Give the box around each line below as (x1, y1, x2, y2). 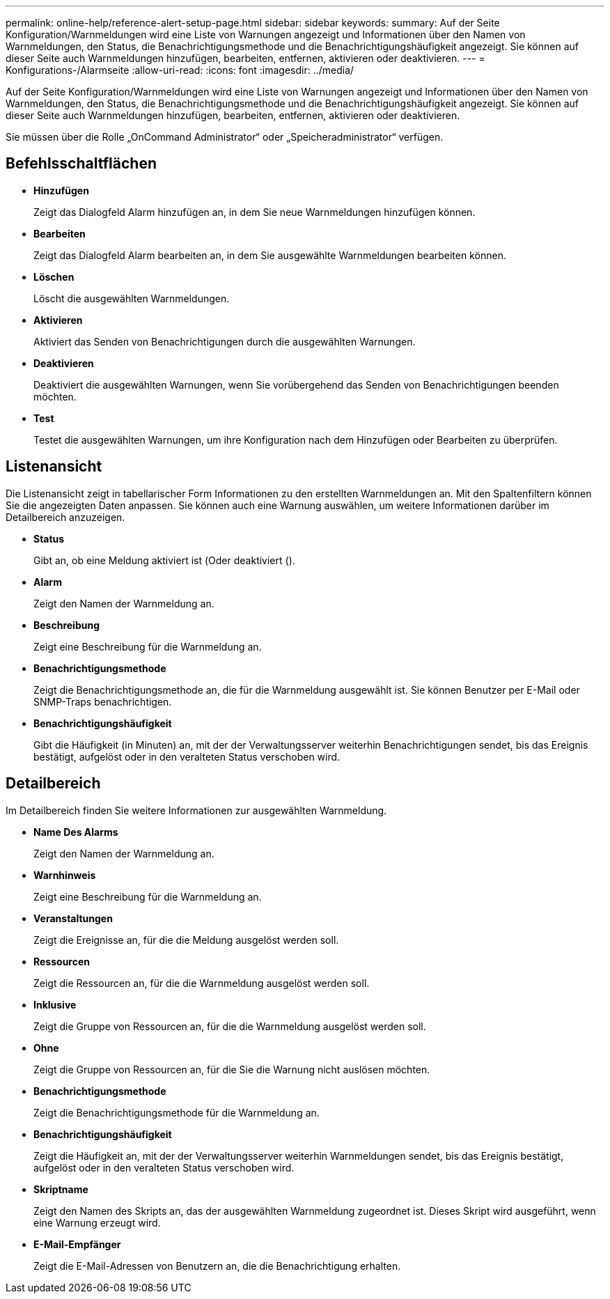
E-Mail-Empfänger (33, 1238, 121, 1250)
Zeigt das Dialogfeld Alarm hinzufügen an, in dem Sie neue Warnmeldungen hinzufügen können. (33, 205, 476, 218)
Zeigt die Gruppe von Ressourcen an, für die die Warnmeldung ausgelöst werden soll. (33, 1020, 426, 1032)
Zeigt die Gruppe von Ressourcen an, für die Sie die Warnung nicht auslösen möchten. (33, 1063, 430, 1075)
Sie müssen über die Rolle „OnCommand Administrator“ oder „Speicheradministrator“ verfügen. (6, 131, 444, 143)
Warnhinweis (33, 869, 96, 881)
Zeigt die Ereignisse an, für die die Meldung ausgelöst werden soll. (33, 933, 339, 946)
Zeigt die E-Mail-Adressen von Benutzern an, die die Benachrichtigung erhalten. (33, 1259, 401, 1272)
